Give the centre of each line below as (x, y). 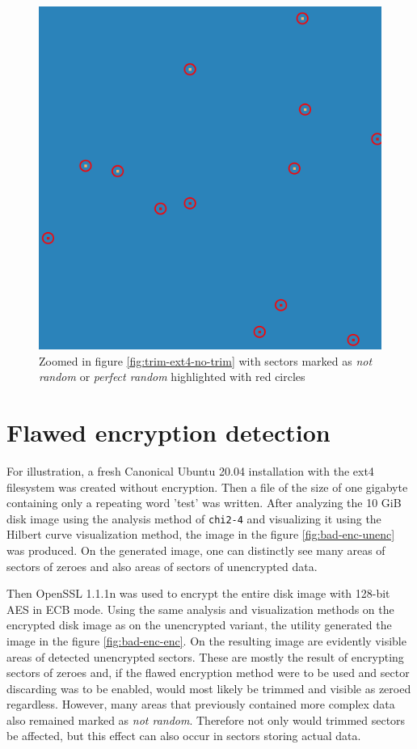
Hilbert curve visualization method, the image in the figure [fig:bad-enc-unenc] (201, 534)
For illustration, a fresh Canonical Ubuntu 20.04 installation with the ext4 (190, 470)
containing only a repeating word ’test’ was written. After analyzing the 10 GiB (204, 503)
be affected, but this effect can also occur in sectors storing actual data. (184, 736)
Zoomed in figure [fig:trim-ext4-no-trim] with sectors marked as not (206, 360)
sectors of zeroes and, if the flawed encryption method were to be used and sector (208, 673)
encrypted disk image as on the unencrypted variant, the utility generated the (199, 625)
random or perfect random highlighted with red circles (172, 377)
